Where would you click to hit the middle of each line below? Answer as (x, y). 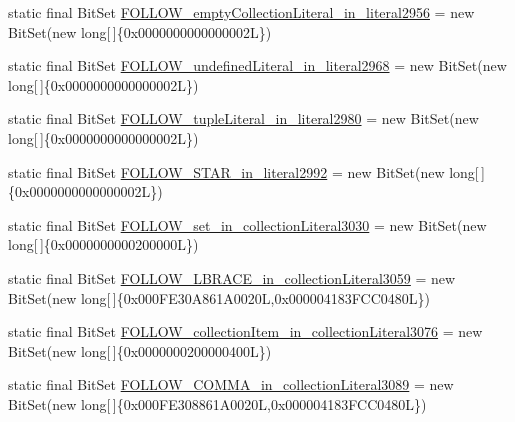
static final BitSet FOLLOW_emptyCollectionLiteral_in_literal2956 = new (241, 12)
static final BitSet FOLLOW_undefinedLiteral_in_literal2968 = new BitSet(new (257, 65)
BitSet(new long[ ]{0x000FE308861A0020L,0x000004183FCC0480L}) (217, 403)
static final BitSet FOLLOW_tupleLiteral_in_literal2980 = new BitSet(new (243, 118)
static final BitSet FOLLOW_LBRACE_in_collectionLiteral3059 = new (232, 277)
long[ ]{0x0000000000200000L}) (103, 244)
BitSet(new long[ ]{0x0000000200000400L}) (140, 350)
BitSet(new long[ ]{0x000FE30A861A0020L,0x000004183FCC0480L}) (219, 297)
